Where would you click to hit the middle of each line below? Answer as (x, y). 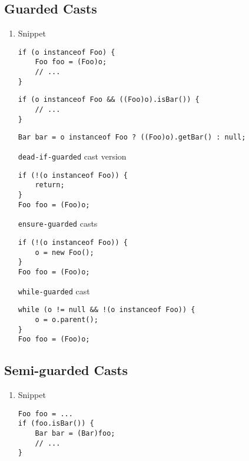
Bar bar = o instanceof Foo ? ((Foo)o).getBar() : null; (132, 137)
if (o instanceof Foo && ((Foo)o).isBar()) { (109, 100)
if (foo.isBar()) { (56, 424)
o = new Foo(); (64, 252)
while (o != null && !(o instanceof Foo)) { (107, 310)
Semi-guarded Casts (66, 370)
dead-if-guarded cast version (72, 156)
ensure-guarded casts (58, 223)
